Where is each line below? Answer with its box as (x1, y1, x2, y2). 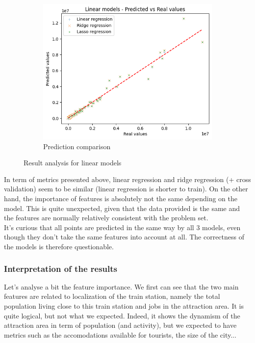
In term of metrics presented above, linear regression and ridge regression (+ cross (4, 174, 251, 184)
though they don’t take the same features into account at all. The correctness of (4, 232, 244, 242)
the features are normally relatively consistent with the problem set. (4, 212, 208, 223)
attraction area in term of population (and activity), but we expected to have (4, 320, 237, 330)
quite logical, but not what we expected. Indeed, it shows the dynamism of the (4, 310, 240, 320)
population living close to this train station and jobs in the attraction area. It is (4, 300, 244, 311)
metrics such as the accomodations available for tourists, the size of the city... (4, 329, 236, 340)
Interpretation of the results (4, 262, 117, 274)
